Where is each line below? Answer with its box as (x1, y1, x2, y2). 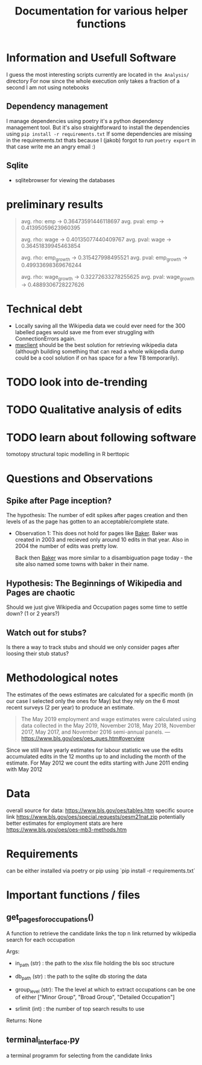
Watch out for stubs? (6, 628, 87, 638)
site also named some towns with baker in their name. (14, 561, 149, 568)
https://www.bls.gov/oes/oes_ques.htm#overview (21, 734, 145, 742)
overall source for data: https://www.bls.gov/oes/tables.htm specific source (6, 807, 194, 814)
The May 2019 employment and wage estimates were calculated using (21, 715, 197, 722)
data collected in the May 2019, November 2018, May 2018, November (21, 722, 196, 729)
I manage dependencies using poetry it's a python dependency (6, 117, 164, 124)
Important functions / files (6, 888, 140, 901)
